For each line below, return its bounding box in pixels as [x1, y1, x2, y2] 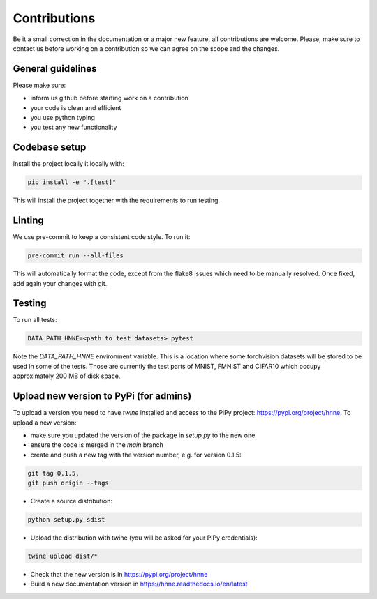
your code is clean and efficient [30, 103, 121, 112]
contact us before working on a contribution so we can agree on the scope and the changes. [13, 44, 280, 52]
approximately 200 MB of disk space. [13, 372, 121, 380]
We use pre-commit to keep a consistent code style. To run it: [13, 233, 191, 241]
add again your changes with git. [13, 279, 108, 287]
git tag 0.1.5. [27, 469, 80, 477]
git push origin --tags [27, 479, 110, 487]
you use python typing [30, 114, 96, 122]
